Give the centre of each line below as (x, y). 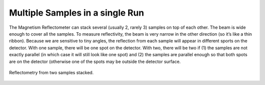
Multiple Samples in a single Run (77, 13)
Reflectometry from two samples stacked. (51, 72)
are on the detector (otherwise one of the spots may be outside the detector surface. (95, 62)
